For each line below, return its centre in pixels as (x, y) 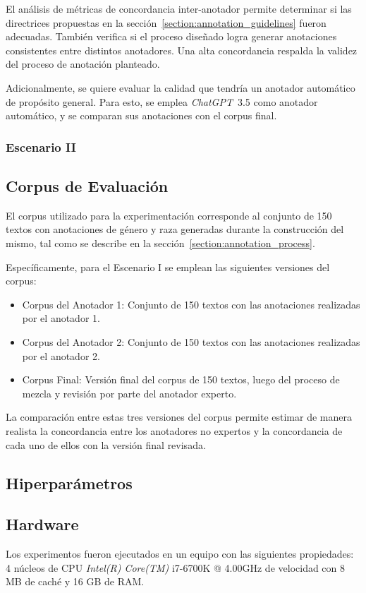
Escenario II (41, 146)
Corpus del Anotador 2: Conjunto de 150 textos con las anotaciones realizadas (191, 341)
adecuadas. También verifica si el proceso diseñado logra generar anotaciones (171, 36)
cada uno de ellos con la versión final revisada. (106, 444)
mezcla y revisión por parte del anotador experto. (129, 393)
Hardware (42, 524)
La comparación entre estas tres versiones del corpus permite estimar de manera (179, 417)
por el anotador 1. (61, 318)
